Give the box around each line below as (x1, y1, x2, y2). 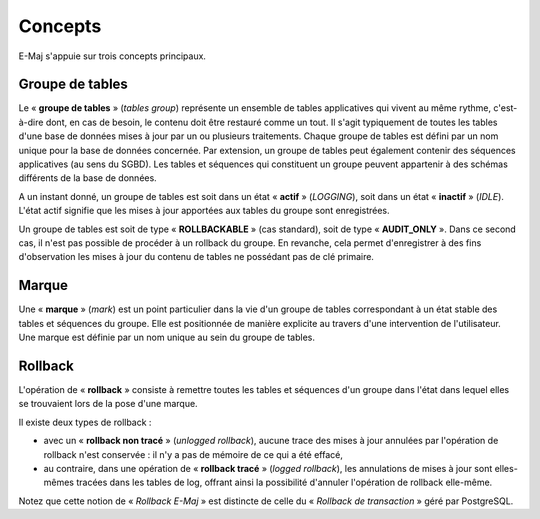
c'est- (493, 102, 518, 114)
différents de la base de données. (18, 172, 157, 184)
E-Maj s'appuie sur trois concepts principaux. (18, 50, 207, 62)
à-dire (18, 116, 44, 128)
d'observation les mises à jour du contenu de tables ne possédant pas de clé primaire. (18, 251, 375, 263)
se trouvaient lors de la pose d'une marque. (18, 398, 199, 410)
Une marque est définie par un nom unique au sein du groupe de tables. (18, 331, 315, 344)
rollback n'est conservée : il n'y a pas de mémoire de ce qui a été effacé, (43, 448, 344, 460)
